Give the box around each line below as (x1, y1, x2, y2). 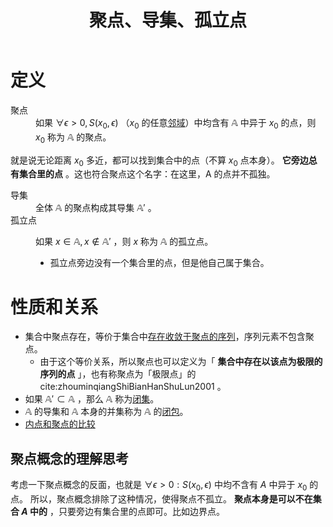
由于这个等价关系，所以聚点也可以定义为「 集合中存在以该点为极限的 (39, 356, 323, 368)
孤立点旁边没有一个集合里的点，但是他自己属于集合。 (49, 257, 270, 269)
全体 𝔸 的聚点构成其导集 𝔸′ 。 (35, 202, 157, 214)
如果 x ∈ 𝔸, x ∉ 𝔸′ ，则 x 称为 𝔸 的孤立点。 (35, 236, 214, 248)
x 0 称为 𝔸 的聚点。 (35, 131, 112, 145)
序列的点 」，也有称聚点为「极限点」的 (39, 368, 197, 380)
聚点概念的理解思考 (10, 450, 129, 467)
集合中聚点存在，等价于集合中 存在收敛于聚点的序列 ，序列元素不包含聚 (24, 331, 315, 343)
